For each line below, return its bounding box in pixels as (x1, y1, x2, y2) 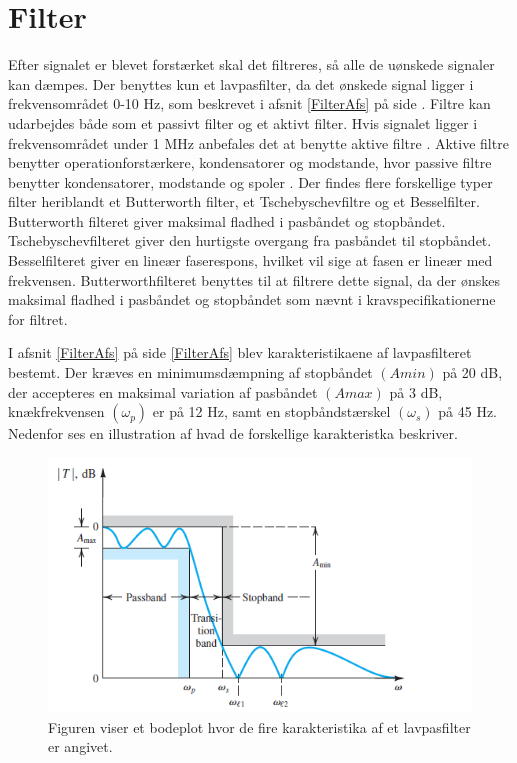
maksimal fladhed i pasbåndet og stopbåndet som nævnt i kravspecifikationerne (8, 289, 496, 310)
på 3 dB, (389, 381, 443, 402)
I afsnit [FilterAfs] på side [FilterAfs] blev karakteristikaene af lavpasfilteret (8, 342, 472, 363)
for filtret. (8, 308, 68, 329)
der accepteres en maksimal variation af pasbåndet (8, 381, 318, 402)
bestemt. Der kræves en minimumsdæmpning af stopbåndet (8, 362, 373, 383)
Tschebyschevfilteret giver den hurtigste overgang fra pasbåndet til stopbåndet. (8, 230, 492, 251)
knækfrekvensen (8, 401, 105, 422)
